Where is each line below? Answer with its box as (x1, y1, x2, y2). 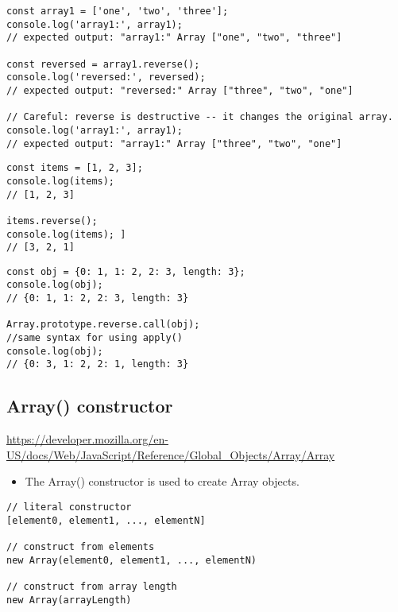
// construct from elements (6, 541, 155, 553)
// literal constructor (6, 502, 132, 513)
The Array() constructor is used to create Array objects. (25, 473, 299, 490)
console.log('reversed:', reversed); (6, 72, 206, 83)
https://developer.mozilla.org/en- (6, 431, 168, 447)
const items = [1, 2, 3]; (6, 162, 143, 174)
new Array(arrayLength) (6, 594, 132, 606)
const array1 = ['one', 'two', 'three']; (6, 6, 229, 17)
